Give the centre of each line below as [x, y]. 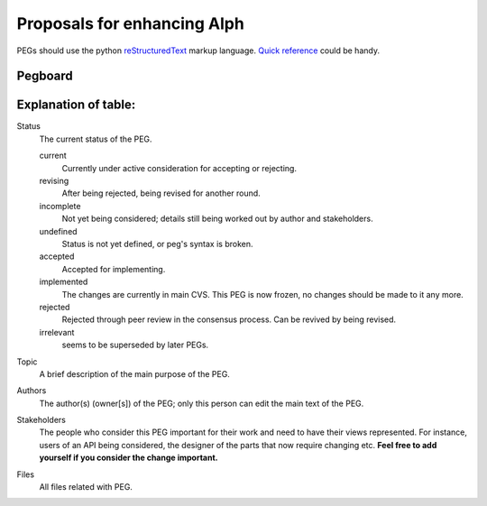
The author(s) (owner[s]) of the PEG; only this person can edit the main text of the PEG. [202, 403]
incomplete [60, 206]
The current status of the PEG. [96, 139]
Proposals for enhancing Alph [131, 23]
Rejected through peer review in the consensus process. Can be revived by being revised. [229, 319]
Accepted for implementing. [114, 269]
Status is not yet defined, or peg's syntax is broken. [157, 244]
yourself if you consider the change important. [129, 458]
